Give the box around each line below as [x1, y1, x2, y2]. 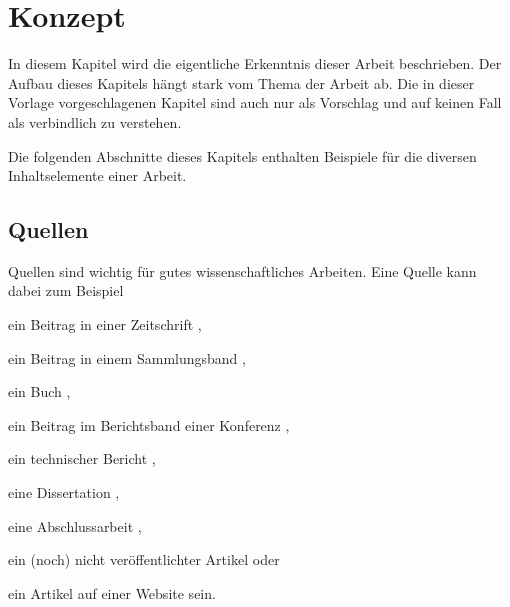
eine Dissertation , [8, 482, 120, 503]
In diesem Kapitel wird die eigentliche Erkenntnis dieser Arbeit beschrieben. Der [8, 53, 502, 74]
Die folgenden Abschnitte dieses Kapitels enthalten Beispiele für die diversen [8, 145, 477, 166]
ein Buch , [8, 381, 71, 402]
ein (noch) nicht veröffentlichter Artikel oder [8, 549, 280, 570]
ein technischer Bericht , [8, 448, 156, 469]
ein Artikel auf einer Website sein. [8, 582, 216, 603]
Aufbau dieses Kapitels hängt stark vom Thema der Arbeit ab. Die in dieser [8, 72, 475, 93]
